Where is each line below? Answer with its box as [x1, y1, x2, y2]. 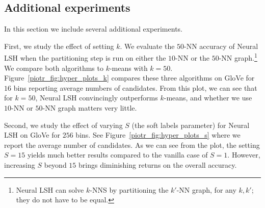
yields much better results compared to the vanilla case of [27, 149, 208, 160]
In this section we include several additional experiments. [4, 23, 182, 34]
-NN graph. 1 [219, 51, 257, 63]
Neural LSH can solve [16, 184, 84, 195]
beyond [44, 159, 67, 170]
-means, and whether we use [164, 92, 252, 103]
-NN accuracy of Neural [184, 40, 258, 51]
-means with [109, 62, 148, 73]
